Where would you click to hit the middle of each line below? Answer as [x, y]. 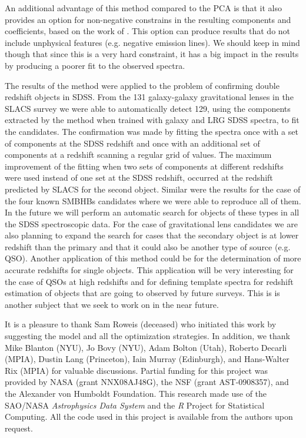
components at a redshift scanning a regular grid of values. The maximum [138, 155]
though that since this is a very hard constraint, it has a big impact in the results [152, 54]
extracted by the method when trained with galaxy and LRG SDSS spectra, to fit [152, 120]
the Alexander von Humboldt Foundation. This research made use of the [136, 393]
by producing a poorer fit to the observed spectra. [95, 65]
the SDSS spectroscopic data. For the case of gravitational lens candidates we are [151, 223]
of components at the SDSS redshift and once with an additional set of [132, 143]
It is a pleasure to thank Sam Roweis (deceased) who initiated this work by [141, 324]
